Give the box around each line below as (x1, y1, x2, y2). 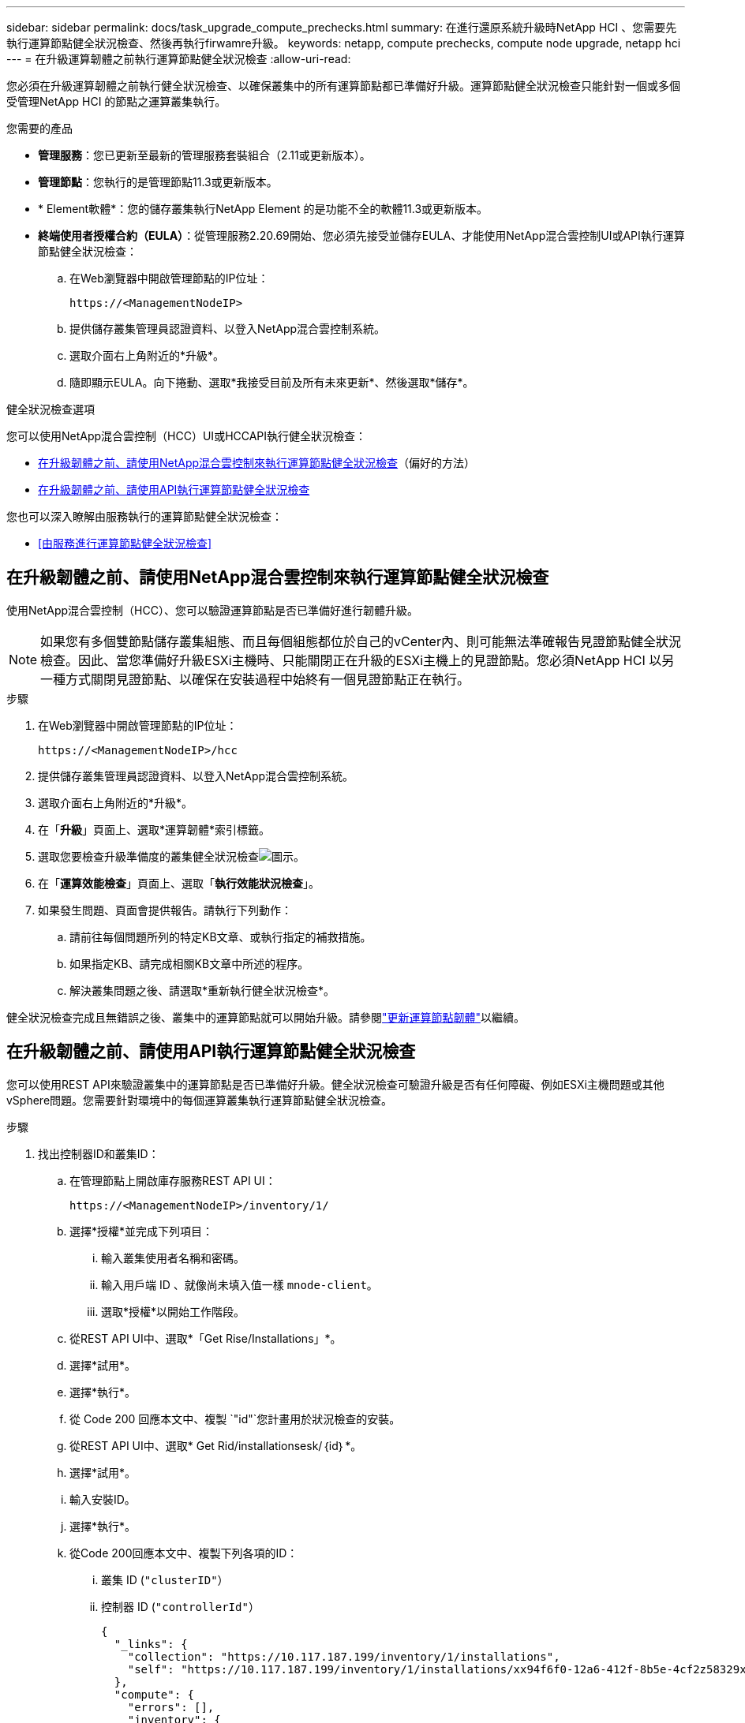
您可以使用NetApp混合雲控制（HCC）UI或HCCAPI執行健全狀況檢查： (6, 429, 367, 443)
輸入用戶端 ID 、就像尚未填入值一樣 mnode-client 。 (101, 1277, 378, 1291)
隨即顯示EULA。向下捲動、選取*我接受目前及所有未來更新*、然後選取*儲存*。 (69, 376, 474, 389)
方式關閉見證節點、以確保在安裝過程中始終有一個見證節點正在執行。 (66, 671, 470, 687)
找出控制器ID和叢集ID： (38, 1146, 159, 1161)
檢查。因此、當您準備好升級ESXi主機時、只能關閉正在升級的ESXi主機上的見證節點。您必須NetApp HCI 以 (40, 652, 662, 668)
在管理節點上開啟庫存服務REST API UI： (69, 1173, 276, 1187)
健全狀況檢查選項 (6, 402, 95, 416)
